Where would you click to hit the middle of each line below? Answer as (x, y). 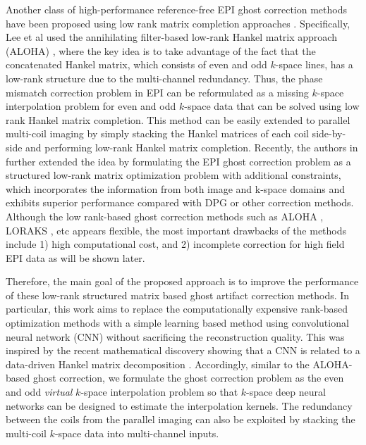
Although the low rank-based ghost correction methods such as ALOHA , (165, 216)
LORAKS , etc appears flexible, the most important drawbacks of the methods (176, 230)
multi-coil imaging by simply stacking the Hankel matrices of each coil (157, 133)
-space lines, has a (314, 64)
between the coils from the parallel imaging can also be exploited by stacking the (181, 419)
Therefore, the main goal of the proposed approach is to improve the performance (182, 281)
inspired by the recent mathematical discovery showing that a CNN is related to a (183, 350)
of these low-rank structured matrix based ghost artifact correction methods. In (178, 295)
